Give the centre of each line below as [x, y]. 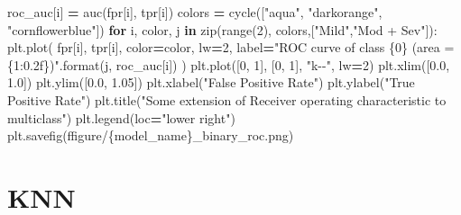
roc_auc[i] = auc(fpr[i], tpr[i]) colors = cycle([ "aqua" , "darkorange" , [195, 12]
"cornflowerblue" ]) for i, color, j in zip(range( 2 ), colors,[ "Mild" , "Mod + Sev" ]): [222, 29]
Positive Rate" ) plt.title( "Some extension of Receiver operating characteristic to [227, 99]
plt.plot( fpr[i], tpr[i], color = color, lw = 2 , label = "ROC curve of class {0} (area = [231, 47]
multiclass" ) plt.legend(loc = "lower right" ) [121, 117]
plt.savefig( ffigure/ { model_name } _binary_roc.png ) [151, 135]
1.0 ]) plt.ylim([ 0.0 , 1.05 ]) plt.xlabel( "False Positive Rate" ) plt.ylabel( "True [211, 82]
